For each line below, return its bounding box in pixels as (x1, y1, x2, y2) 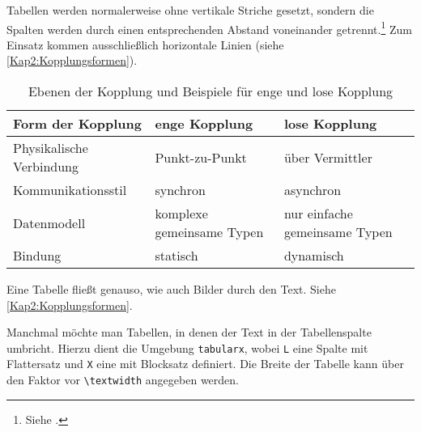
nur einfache (283, 204, 353, 223)
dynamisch (283, 246, 344, 265)
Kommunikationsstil (13, 180, 127, 200)
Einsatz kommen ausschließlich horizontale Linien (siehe (6, 36, 284, 53)
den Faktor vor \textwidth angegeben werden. (6, 371, 239, 388)
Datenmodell (13, 213, 86, 232)
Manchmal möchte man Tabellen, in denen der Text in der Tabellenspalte (6, 324, 372, 341)
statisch (155, 246, 198, 265)
